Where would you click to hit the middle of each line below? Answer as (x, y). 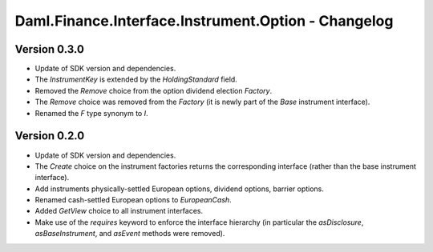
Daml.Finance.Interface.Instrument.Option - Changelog (204, 21)
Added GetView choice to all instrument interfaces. (119, 211)
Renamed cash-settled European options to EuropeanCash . (133, 200)
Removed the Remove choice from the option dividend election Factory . (154, 90)
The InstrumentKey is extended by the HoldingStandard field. (136, 79)
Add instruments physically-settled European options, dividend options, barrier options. (180, 189)
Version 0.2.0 (50, 136)
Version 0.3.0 (49, 49)
